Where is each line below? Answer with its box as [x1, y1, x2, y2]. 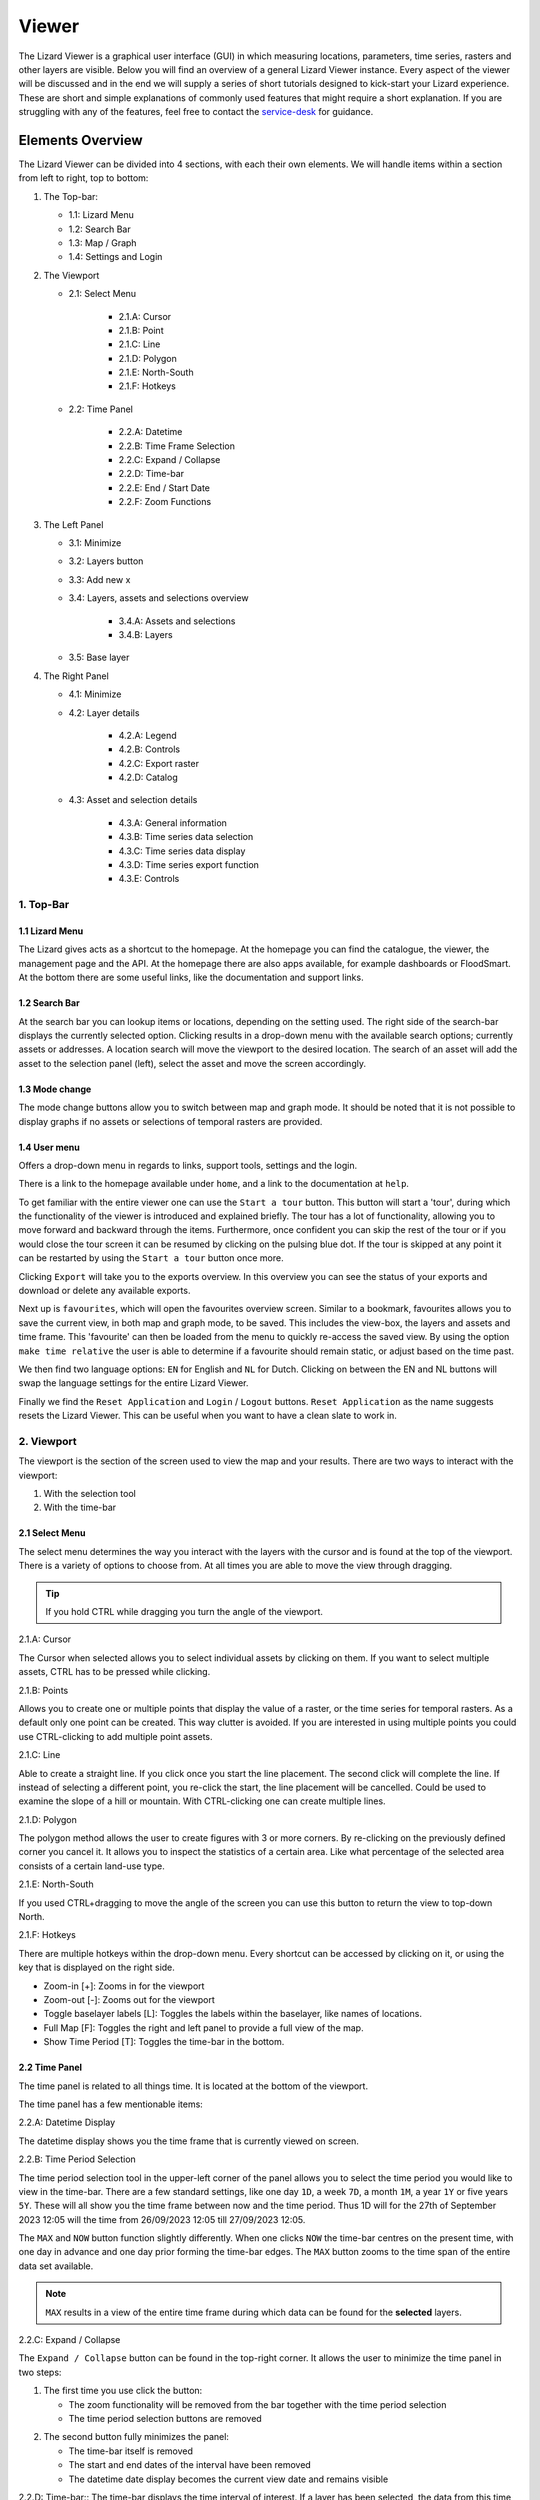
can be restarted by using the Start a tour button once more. [18, 1252, 284, 1264]
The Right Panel [43, 670, 109, 682]
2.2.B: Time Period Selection [18, 2153, 137, 2165]
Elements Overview [18, 131, 144, 149]
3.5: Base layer [68, 651, 130, 664]
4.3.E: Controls [118, 873, 180, 885]
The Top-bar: [43, 190, 99, 202]
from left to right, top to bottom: [18, 172, 149, 184]
